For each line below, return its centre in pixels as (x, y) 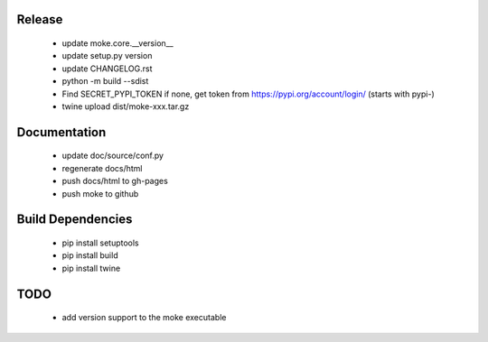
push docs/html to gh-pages (115, 181)
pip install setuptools (100, 243)
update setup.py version (107, 56)
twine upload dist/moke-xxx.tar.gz (126, 106)
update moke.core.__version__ (117, 43)
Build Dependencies (75, 220)
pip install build (90, 255)
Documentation (61, 132)
